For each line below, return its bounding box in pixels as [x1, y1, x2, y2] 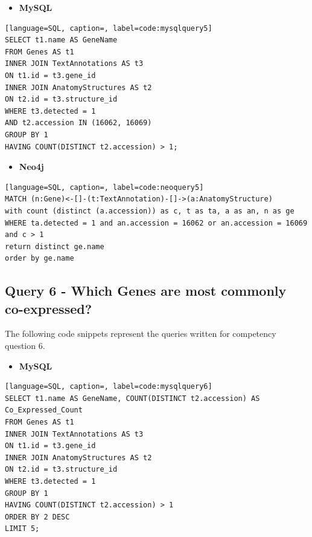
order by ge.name [5, 254, 74, 263]
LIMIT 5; [5, 524, 40, 533]
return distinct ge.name [5, 242, 104, 251]
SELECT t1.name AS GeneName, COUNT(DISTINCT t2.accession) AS [5, 394, 260, 403]
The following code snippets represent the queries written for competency [5, 327, 276, 340]
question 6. [5, 339, 45, 352]
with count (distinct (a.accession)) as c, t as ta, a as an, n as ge [5, 206, 294, 215]
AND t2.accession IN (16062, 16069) [5, 119, 152, 128]
